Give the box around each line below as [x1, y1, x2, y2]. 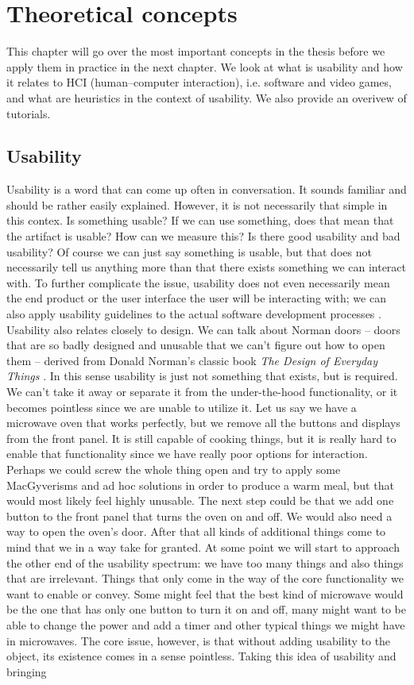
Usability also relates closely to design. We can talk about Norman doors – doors [6, 321, 400, 337]
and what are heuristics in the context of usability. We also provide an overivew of [6, 89, 407, 106]
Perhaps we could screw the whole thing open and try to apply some [6, 460, 341, 477]
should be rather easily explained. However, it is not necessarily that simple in [6, 196, 388, 213]
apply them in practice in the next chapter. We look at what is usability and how [6, 58, 403, 75]
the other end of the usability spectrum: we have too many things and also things [6, 554, 404, 571]
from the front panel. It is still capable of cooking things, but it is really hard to [6, 429, 397, 446]
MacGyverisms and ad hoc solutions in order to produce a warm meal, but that [6, 476, 394, 493]
